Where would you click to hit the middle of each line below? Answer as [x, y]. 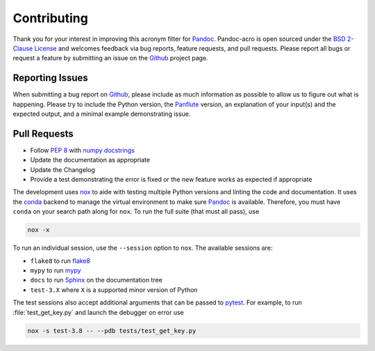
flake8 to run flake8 [60, 261]
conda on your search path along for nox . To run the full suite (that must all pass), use [136, 212]
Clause [23, 48]
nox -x [39, 230]
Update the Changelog [62, 169]
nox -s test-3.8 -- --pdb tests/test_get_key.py [112, 331]
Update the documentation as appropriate [90, 160]
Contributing [50, 18]
